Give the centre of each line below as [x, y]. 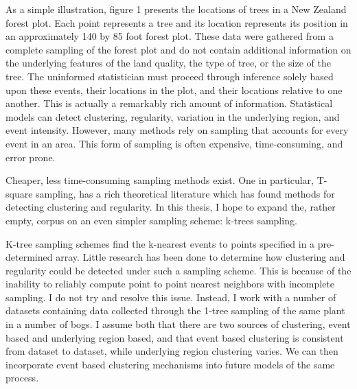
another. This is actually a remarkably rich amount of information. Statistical [169, 103]
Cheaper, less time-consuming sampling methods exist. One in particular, [160, 180]
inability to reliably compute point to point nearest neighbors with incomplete [170, 284]
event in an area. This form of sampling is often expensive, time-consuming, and [174, 143]
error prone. [31, 157]
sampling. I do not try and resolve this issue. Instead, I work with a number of [171, 297]
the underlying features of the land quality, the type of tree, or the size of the [168, 63]
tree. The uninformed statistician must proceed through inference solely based [170, 76]
